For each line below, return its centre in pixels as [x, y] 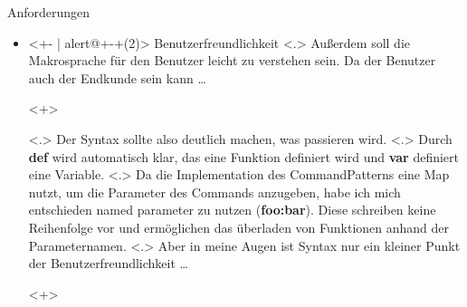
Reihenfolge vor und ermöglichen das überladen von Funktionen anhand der [239, 227]
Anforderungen [49, 12]
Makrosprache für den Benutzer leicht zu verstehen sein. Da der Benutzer [232, 60]
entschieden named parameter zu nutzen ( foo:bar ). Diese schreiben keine [232, 210]
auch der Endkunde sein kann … [117, 77]
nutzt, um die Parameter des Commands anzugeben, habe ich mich [214, 192]
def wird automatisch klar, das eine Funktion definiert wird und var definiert [244, 156]
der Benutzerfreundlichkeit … [108, 263]
